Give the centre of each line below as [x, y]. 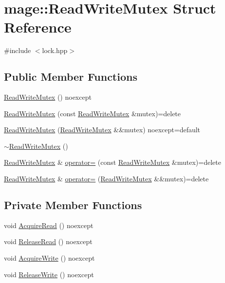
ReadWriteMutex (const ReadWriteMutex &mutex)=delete [93, 113]
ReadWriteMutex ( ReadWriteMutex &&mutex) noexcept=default [102, 130]
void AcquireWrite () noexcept [49, 258]
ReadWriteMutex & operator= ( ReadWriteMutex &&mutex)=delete [106, 179]
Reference [38, 27]
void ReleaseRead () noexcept [48, 241]
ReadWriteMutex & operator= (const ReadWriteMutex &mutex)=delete [112, 162]
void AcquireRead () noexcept [49, 225]
